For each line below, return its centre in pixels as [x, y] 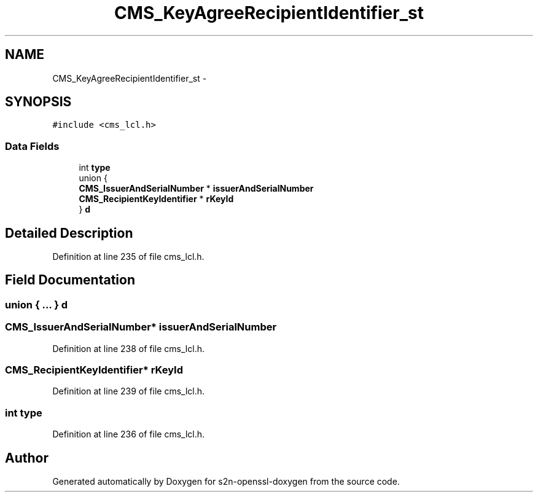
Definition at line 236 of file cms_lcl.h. [129, 434]
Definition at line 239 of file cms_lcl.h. [129, 391]
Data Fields [32, 146]
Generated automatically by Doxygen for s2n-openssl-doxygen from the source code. [226, 481]
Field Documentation [70, 280]
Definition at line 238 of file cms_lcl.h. [128, 348]
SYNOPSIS [38, 102]
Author [27, 458]
